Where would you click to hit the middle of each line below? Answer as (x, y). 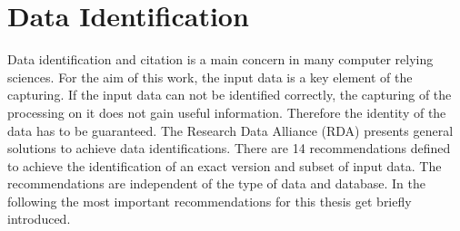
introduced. (39, 219)
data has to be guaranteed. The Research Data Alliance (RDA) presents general (230, 130)
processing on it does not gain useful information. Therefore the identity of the (227, 112)
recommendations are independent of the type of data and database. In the (216, 183)
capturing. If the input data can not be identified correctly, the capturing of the (230, 95)
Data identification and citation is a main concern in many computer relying (220, 59)
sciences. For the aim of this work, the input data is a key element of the (210, 77)
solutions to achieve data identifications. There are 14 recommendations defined (229, 148)
